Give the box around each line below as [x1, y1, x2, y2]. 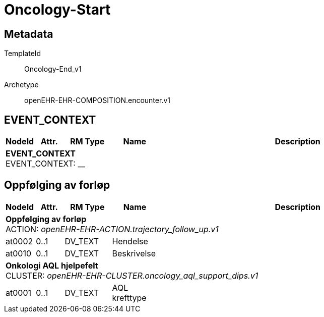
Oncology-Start [4, 1, 111, 18]
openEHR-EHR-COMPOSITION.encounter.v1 [24, 96, 170, 105]
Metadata [4, 27, 53, 40]
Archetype [4, 80, 39, 89]
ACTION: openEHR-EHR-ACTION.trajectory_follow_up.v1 [6, 224, 219, 234]
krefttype [112, 292, 147, 303]
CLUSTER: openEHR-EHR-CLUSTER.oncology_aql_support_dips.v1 [6, 270, 258, 281]
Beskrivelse [112, 248, 156, 258]
